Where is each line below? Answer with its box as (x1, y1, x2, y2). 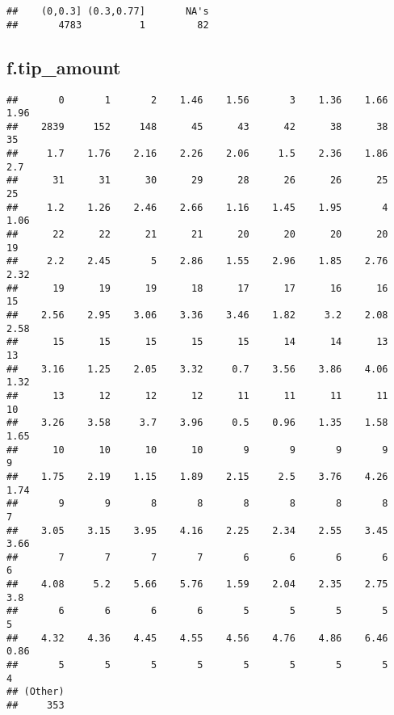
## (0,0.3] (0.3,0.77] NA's (6, 6, 209, 17)
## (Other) (6, 686, 65, 698)
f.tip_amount (6, 54, 121, 79)
